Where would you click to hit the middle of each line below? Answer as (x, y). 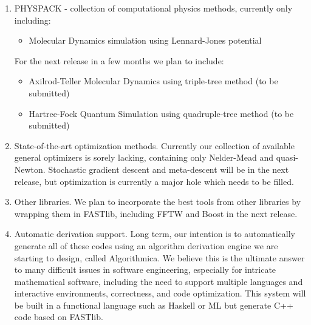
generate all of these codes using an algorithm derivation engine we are (146, 245)
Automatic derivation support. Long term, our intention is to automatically (155, 234)
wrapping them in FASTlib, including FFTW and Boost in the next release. (156, 213)
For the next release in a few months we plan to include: (119, 60)
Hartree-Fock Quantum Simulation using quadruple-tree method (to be (161, 113)
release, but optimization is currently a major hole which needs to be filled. (154, 181)
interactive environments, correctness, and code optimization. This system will (160, 293)
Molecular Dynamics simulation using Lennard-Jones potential (145, 40)
